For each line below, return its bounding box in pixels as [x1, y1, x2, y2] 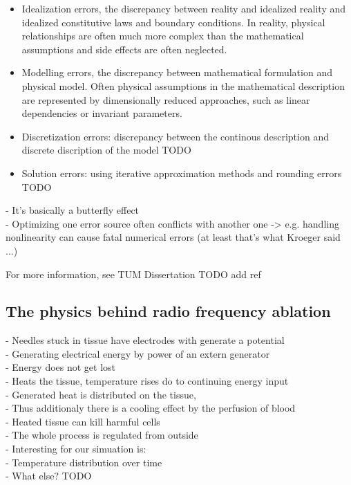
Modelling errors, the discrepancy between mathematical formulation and [21, 65, 332, 80]
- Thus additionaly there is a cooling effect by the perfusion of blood [6, 401, 296, 415]
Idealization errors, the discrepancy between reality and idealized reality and [21, 1, 346, 15]
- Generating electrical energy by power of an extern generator [6, 346, 270, 360]
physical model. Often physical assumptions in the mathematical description [21, 78, 345, 93]
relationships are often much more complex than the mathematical [21, 28, 304, 43]
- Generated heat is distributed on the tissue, [6, 387, 196, 401]
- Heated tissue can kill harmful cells [6, 414, 160, 428]
